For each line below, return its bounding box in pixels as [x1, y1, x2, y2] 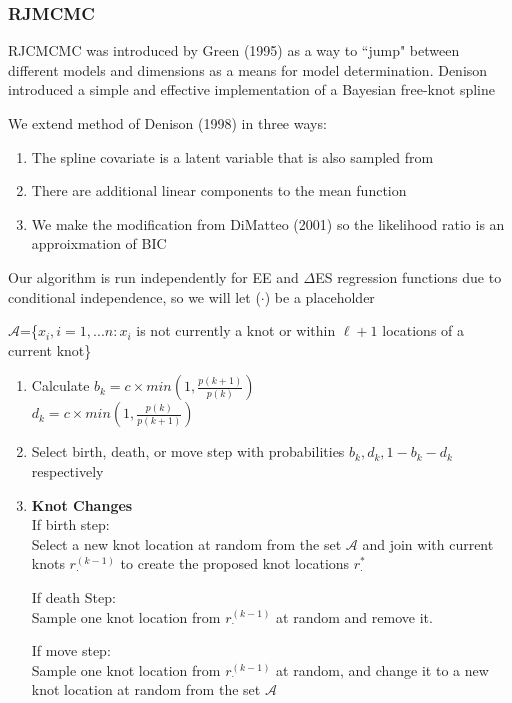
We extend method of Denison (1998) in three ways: [8, 113, 327, 133]
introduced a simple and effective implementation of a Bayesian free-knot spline [8, 79, 495, 100]
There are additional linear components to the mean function [31, 180, 407, 201]
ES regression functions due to [315, 266, 502, 287]
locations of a [382, 320, 465, 341]
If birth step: [31, 514, 110, 535]
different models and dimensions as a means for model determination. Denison [8, 59, 488, 80]
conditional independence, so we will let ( [8, 286, 261, 307]
